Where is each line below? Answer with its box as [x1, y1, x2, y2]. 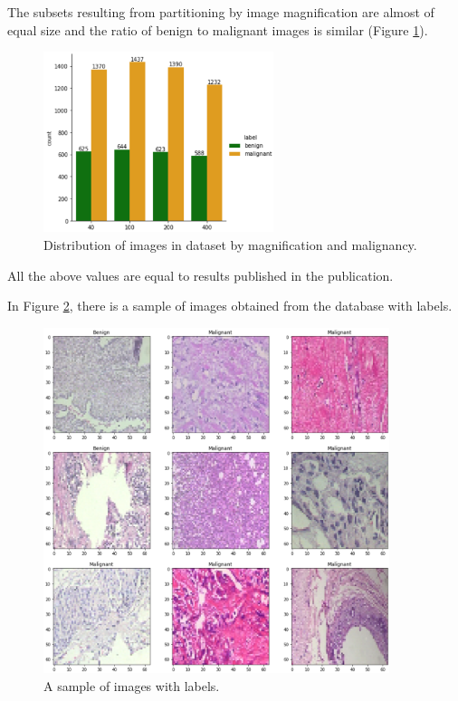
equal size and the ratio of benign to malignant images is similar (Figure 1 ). [7, 20, 428, 39]
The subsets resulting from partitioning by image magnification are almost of [7, 3, 434, 21]
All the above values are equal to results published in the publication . [7, 265, 394, 284]
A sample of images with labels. [43, 676, 220, 695]
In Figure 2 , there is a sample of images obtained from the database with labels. [7, 296, 453, 315]
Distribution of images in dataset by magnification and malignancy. [43, 235, 417, 254]
